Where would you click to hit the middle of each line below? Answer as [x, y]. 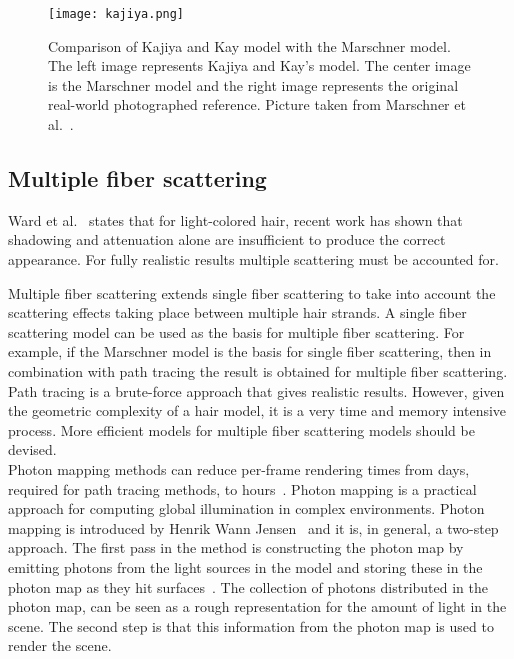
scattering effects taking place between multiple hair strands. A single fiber [237, 312]
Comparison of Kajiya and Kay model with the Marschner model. [249, 45]
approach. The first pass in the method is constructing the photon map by [236, 547]
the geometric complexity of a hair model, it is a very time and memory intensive [257, 410]
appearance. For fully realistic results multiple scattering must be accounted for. [253, 259]
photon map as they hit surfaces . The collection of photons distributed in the [248, 586]
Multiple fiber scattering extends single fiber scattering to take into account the [252, 292]
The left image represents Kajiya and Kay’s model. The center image [259, 65]
